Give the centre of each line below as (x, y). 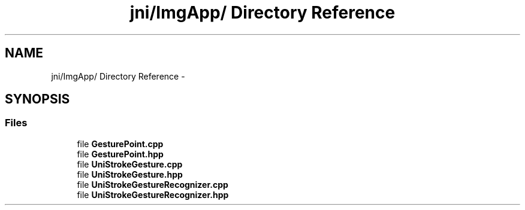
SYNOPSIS (37, 99)
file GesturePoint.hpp (120, 154)
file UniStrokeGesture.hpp (130, 174)
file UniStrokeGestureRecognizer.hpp (153, 194)
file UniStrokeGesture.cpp (130, 164)
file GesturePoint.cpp (120, 144)
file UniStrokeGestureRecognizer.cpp (153, 184)
